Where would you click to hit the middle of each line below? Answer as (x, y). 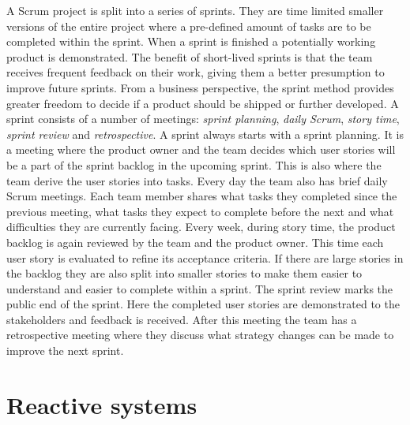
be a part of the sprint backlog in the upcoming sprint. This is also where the (194, 164)
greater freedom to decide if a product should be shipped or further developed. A (203, 103)
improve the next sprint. (65, 350)
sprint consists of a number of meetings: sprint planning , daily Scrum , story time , (203, 119)
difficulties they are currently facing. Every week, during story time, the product (201, 227)
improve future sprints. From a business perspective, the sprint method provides (200, 87)
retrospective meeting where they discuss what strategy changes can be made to (200, 335)
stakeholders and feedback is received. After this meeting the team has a (182, 319)
